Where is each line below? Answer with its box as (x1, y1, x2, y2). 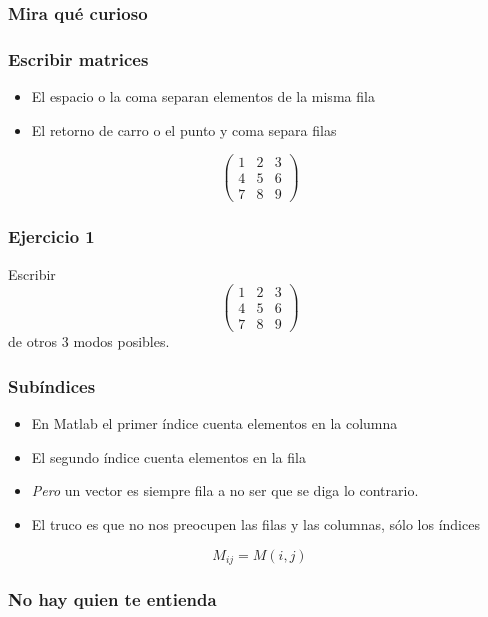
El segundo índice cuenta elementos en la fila (31, 446, 306, 467)
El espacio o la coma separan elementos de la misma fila (31, 86, 375, 107)
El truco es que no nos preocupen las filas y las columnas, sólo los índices (31, 513, 480, 534)
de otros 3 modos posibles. (8, 331, 170, 352)
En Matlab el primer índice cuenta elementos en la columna (31, 413, 398, 434)
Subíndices (8, 373, 96, 398)
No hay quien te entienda (8, 586, 217, 611)
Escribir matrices (8, 46, 149, 71)
